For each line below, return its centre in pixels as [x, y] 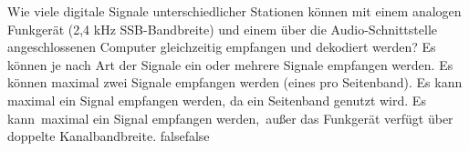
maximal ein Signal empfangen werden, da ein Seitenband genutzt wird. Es [217, 100]
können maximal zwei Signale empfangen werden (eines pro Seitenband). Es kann [235, 82]
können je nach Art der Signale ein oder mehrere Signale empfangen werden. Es [230, 64]
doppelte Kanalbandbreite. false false [109, 136]
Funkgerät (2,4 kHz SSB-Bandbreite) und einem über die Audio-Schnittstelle [222, 29]
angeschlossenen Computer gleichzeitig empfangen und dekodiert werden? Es [222, 47]
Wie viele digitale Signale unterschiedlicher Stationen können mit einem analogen [234, 11]
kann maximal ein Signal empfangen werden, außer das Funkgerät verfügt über [230, 118]
